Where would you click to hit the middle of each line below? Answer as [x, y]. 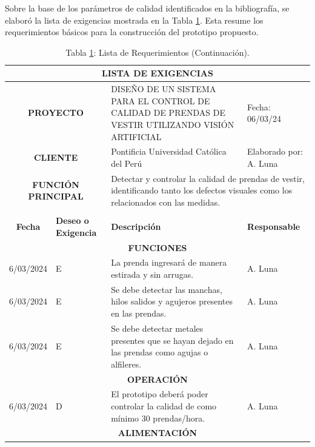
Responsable [274, 226]
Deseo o [72, 220]
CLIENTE [56, 157]
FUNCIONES [157, 247]
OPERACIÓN [157, 379]
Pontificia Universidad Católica [169, 151]
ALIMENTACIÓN [157, 433]
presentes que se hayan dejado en [172, 340]
